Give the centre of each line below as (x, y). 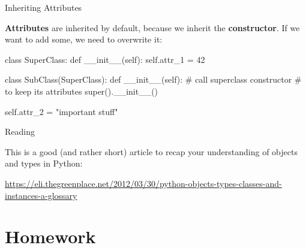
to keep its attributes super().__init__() (82, 91)
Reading (20, 131)
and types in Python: (44, 163)
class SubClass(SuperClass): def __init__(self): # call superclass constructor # (153, 79)
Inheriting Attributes (43, 7)
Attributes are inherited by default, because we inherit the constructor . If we (152, 27)
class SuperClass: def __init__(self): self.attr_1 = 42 (105, 59)
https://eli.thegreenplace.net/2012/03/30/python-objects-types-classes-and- (143, 183)
